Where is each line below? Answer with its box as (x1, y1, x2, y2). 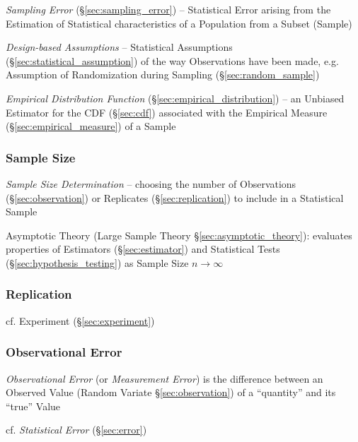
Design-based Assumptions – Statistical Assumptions (6, 40, 233, 54)
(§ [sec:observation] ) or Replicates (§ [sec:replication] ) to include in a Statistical (6, 190, 344, 205)
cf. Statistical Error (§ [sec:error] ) (6, 422, 147, 437)
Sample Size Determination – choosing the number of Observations (6, 176, 296, 191)
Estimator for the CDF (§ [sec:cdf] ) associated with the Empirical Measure (6, 104, 328, 119)
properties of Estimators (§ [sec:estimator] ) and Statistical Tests (6, 241, 280, 256)
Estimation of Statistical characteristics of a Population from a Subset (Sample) (6, 16, 352, 30)
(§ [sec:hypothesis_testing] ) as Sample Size (6, 255, 189, 270)
